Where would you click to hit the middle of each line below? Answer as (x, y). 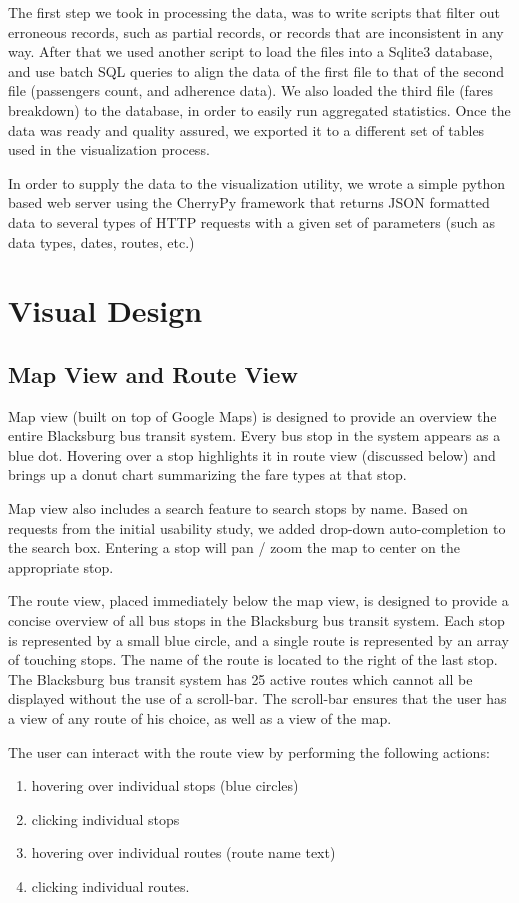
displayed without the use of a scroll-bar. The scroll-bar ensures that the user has (257, 698)
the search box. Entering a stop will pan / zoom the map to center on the (234, 547)
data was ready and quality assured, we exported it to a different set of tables (246, 129)
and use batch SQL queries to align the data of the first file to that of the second (256, 70)
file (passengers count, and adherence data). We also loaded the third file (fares (251, 90)
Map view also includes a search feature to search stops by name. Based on (238, 508)
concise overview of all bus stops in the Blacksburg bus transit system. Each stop (256, 620)
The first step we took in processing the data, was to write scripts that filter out (254, 12)
